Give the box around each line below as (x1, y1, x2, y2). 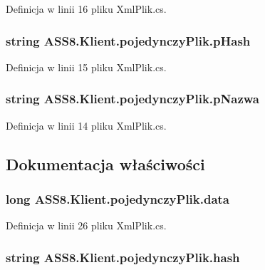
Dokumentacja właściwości (6, 152, 205, 175)
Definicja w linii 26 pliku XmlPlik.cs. (6, 218, 167, 233)
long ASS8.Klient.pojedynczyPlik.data (6, 189, 230, 207)
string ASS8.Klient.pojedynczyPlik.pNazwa (6, 90, 259, 108)
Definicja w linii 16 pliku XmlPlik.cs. (6, 1, 167, 16)
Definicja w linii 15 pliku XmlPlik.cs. (6, 59, 167, 74)
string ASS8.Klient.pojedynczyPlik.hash (6, 248, 240, 266)
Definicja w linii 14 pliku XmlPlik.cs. (6, 118, 167, 133)
